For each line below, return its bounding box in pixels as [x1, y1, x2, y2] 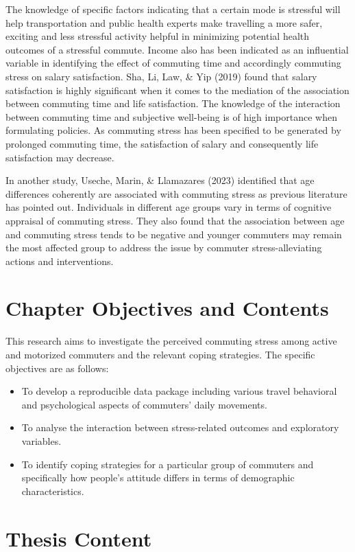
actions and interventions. [5, 253, 114, 268]
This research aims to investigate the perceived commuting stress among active [5, 334, 337, 348]
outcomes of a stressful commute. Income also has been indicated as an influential [5, 42, 349, 56]
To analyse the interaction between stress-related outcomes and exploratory [21, 420, 339, 435]
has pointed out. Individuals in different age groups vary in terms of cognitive [5, 200, 332, 214]
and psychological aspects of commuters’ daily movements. [21, 397, 267, 411]
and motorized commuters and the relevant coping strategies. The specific [5, 347, 315, 361]
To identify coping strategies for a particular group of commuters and [21, 457, 314, 471]
